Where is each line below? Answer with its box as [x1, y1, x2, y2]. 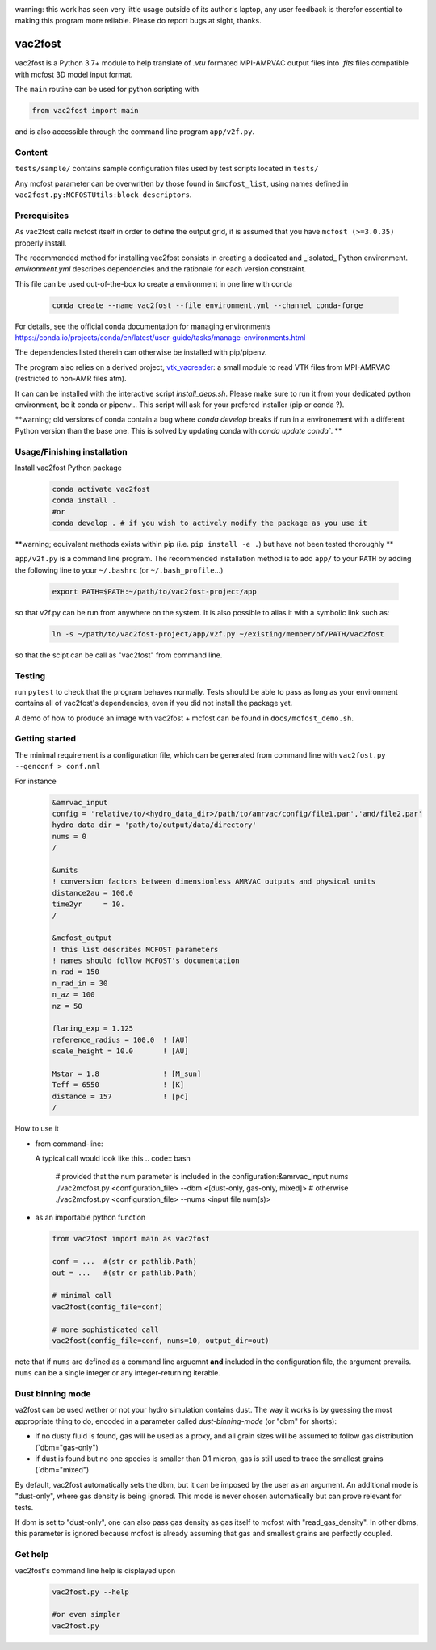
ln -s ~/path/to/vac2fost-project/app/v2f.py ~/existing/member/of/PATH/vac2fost [52, 629, 385, 638]
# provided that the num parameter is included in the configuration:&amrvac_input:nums [55, 1172, 349, 1182]
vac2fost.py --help [52, 1587, 129, 1597]
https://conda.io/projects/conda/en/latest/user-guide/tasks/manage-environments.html [15, 333, 306, 342]
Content [15, 146, 48, 157]
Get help [15, 1549, 49, 1560]
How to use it [15, 1123, 60, 1134]
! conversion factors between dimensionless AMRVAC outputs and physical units [52, 877, 376, 886]
